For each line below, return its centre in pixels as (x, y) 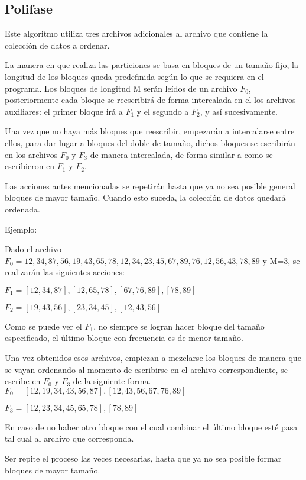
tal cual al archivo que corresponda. (69, 438)
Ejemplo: (21, 229)
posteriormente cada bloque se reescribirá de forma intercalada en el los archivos (150, 100)
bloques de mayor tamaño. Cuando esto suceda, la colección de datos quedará (145, 197)
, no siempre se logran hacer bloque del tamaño (179, 326)
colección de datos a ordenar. (57, 45)
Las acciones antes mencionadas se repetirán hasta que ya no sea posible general (150, 186)
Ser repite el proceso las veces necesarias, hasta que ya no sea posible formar (143, 458)
